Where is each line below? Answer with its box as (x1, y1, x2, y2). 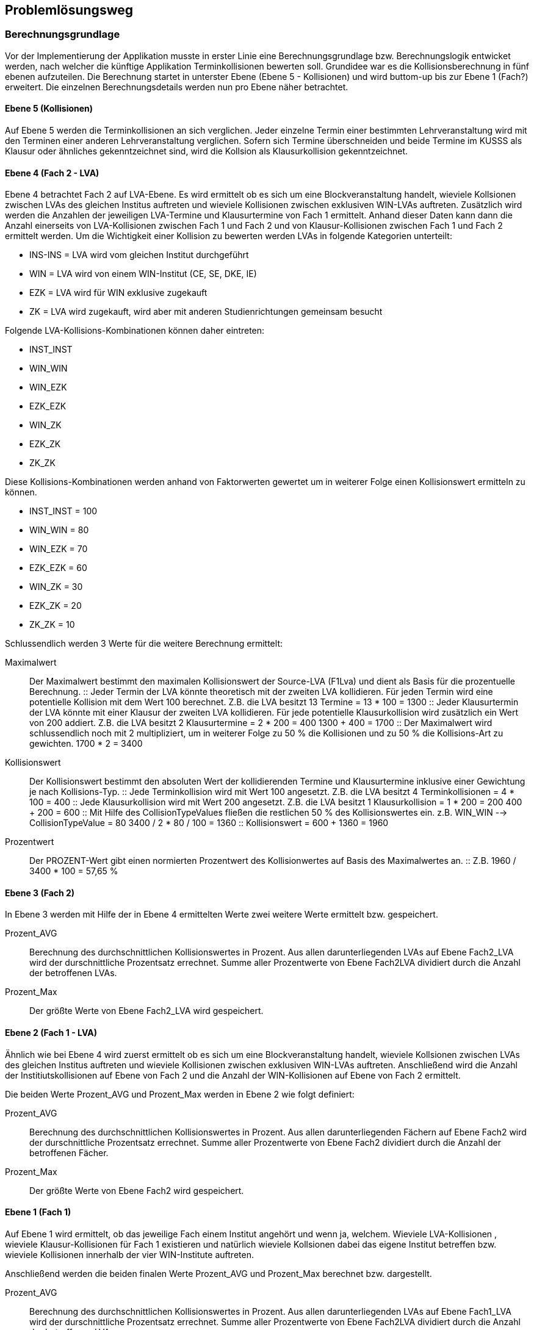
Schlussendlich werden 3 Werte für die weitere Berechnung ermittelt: (5, 638, 283, 649)
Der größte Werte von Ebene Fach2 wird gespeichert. (29, 1185, 244, 1196)
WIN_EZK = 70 (29, 544, 88, 555)
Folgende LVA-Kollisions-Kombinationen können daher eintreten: (5, 325, 265, 336)
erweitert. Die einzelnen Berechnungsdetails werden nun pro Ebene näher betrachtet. (5, 81, 348, 92)
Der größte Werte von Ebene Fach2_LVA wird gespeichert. (29, 1005, 264, 1016)
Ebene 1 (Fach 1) (5, 1207, 71, 1218)
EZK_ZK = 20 (29, 600, 82, 611)
